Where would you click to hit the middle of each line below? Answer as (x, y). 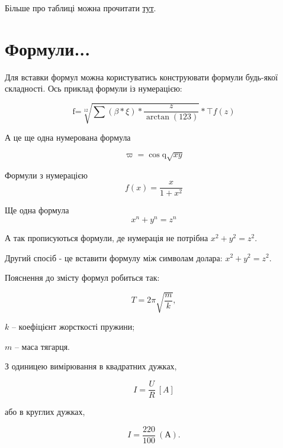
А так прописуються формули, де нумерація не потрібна (107, 237)
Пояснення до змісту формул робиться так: (82, 277)
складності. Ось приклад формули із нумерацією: (94, 88)
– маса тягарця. (42, 346)
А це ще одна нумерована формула (68, 137)
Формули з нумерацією (46, 175)
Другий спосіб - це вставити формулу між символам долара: (114, 257)
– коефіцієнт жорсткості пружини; (73, 327)
